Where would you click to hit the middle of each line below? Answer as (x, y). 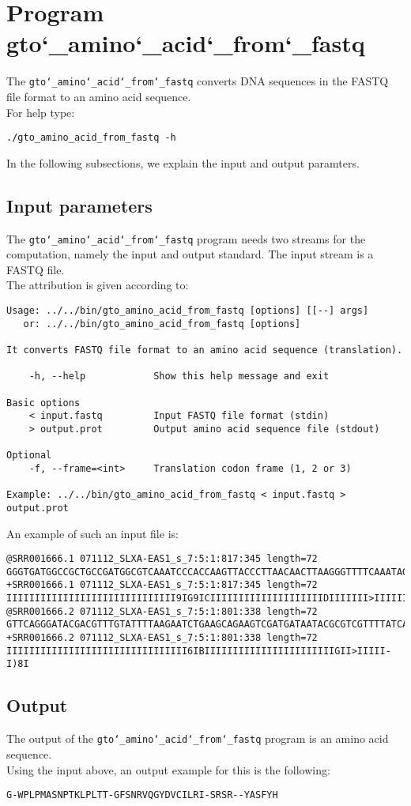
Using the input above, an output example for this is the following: (168, 769)
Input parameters (79, 205)
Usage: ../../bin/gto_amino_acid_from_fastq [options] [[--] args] (188, 311)
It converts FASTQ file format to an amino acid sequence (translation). (205, 350)
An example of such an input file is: (92, 533)
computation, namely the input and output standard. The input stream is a (190, 254)
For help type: (41, 112)
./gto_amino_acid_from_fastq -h (91, 138)
